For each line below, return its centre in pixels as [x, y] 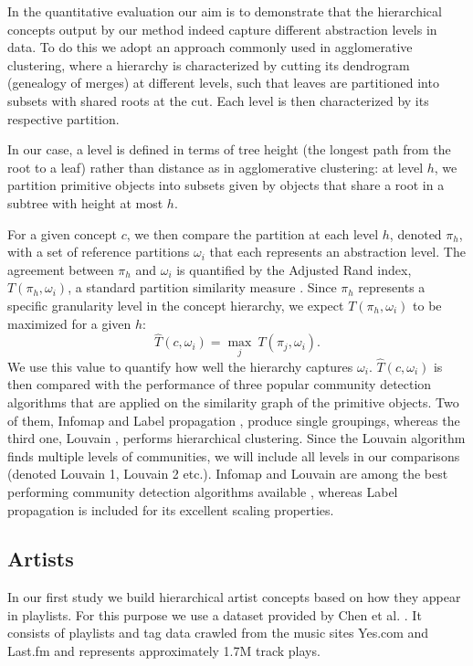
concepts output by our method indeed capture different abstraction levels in [222, 29]
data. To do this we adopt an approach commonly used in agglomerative [210, 47]
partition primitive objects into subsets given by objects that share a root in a [226, 185]
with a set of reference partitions [99, 252]
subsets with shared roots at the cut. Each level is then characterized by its [218, 100]
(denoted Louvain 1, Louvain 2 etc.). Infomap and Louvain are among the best [228, 474]
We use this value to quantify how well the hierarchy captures [180, 366]
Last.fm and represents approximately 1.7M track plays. [164, 651]
